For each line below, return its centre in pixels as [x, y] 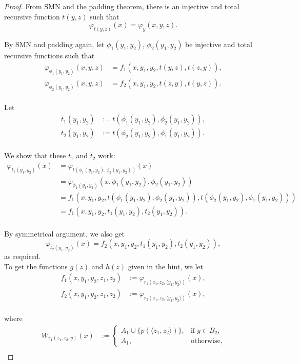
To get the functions [36, 266]
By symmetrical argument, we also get [64, 233]
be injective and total [219, 44]
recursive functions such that [49, 56]
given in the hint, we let [165, 266]
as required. [23, 256]
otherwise [205, 341]
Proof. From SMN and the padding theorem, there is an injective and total [122, 6]
